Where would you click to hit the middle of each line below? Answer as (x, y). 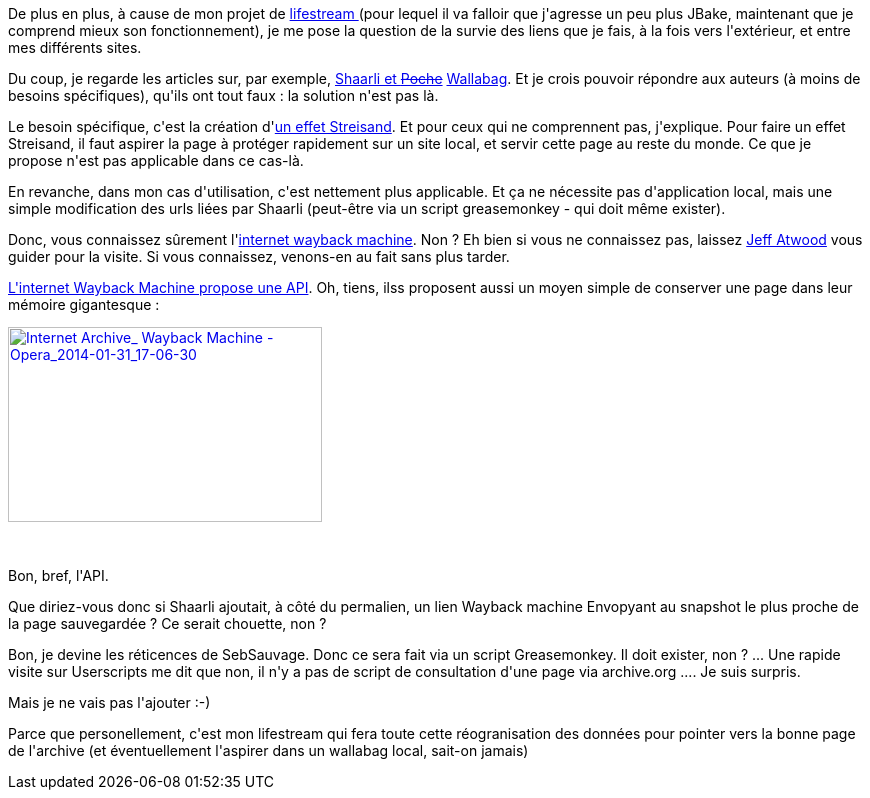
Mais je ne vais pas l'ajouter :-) (109, 702)
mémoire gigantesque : (84, 304)
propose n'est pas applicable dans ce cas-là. (156, 160)
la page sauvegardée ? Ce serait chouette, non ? (167, 623)
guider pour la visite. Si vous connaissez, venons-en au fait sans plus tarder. (259, 256)
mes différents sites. (75, 47)
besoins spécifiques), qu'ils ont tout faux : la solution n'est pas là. (223, 95)
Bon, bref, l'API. (58, 575)
